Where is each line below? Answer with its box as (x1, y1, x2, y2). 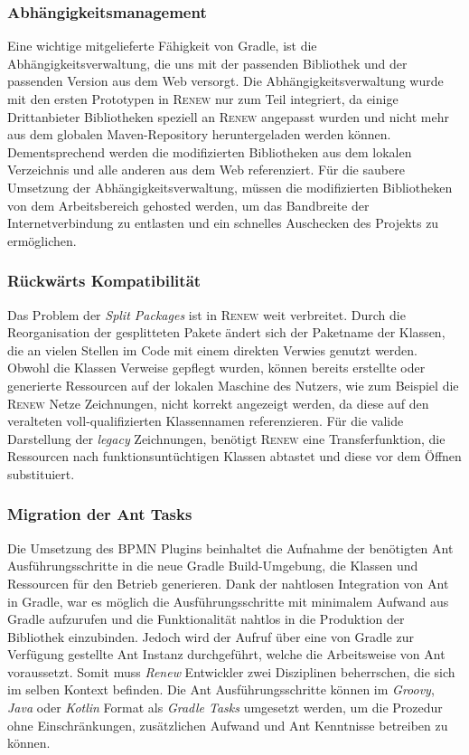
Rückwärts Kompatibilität (7, 269, 202, 292)
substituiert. (7, 464, 75, 483)
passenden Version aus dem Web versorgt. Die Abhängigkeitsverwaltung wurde (7, 71, 444, 90)
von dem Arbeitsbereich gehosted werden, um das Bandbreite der (7, 195, 370, 214)
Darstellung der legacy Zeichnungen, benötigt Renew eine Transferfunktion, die (7, 429, 446, 448)
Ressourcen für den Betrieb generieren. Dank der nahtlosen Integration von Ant (7, 573, 449, 592)
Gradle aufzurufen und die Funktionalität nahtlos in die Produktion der (7, 609, 405, 628)
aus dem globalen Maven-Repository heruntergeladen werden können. (7, 125, 391, 144)
